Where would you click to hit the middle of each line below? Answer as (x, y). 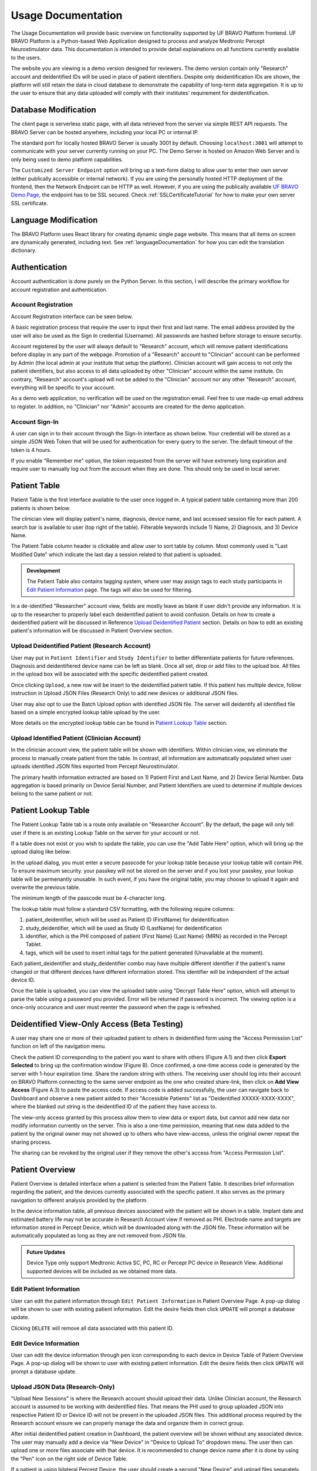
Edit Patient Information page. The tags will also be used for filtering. (110, 590)
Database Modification (53, 110)
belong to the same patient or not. (52, 794)
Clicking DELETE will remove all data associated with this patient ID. (92, 1328)
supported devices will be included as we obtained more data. (102, 1271)
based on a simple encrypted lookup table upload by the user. (86, 712)
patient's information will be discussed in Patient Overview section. (92, 631)
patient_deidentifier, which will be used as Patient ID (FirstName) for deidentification (127, 920)
